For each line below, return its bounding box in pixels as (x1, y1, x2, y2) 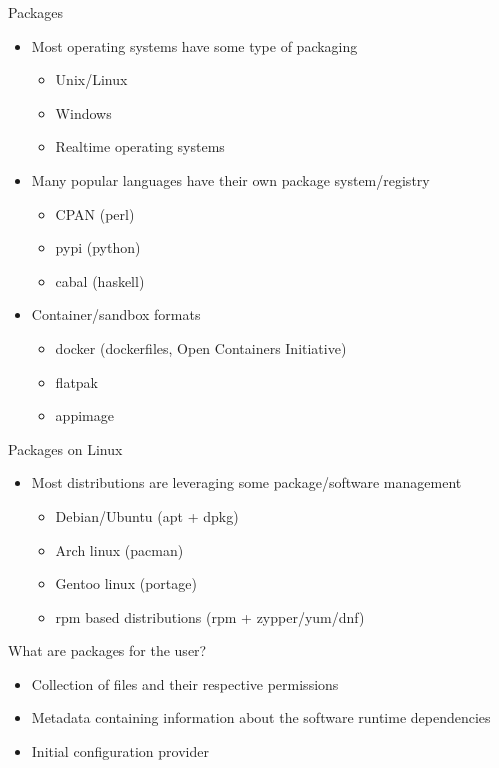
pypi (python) (55, 237, 141, 258)
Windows (55, 102, 112, 123)
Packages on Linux (8, 438, 123, 459)
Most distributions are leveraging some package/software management (31, 472, 462, 493)
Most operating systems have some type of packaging (31, 35, 358, 56)
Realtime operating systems (55, 136, 225, 157)
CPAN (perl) (55, 203, 135, 224)
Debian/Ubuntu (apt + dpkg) (55, 505, 239, 526)
